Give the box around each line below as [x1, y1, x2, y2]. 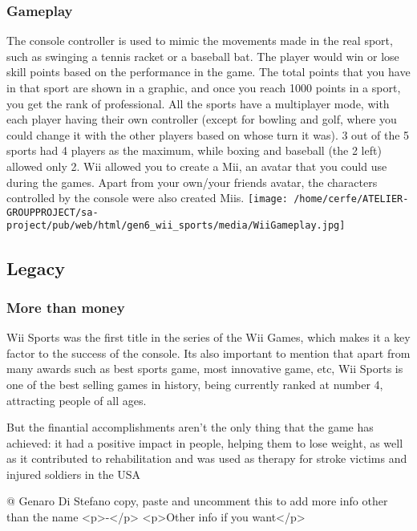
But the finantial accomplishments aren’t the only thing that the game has [6, 419, 374, 436]
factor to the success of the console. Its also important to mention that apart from [6, 344, 411, 361]
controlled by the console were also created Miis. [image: [6, 189, 289, 206]
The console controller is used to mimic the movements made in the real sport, [6, 32, 393, 49]
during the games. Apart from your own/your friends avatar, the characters [6, 173, 378, 190]
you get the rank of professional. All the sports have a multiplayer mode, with [6, 95, 390, 111]
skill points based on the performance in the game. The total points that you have [6, 63, 411, 80]
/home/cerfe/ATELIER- [294, 193, 409, 205]
